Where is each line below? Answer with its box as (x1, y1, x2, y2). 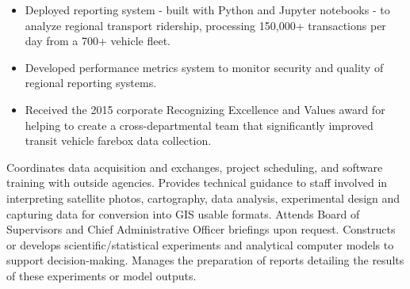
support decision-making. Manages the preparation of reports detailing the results (6, 252, 404, 268)
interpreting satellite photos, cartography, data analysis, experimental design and (6, 189, 400, 206)
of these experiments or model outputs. (6, 267, 197, 283)
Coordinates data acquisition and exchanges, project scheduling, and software (6, 158, 383, 175)
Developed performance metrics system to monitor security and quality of (25, 59, 384, 75)
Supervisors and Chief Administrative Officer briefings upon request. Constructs (6, 221, 396, 238)
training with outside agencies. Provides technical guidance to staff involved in (6, 174, 388, 191)
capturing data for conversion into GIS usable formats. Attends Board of (6, 205, 360, 222)
